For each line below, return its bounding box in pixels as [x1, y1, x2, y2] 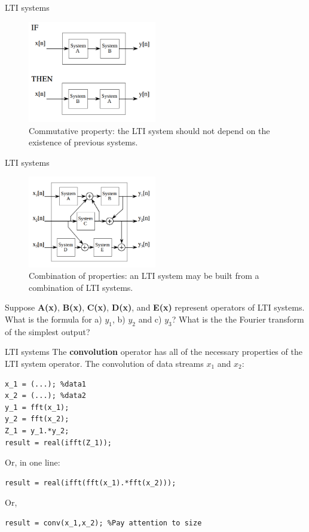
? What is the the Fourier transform [172, 313, 304, 326]
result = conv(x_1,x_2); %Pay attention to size [5, 518, 202, 527]
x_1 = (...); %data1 [5, 379, 87, 388]
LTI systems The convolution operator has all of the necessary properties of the [5, 345, 302, 358]
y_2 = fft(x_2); [5, 415, 69, 424]
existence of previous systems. [29, 136, 138, 148]
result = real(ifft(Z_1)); [5, 438, 112, 447]
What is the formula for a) [5, 313, 102, 326]
